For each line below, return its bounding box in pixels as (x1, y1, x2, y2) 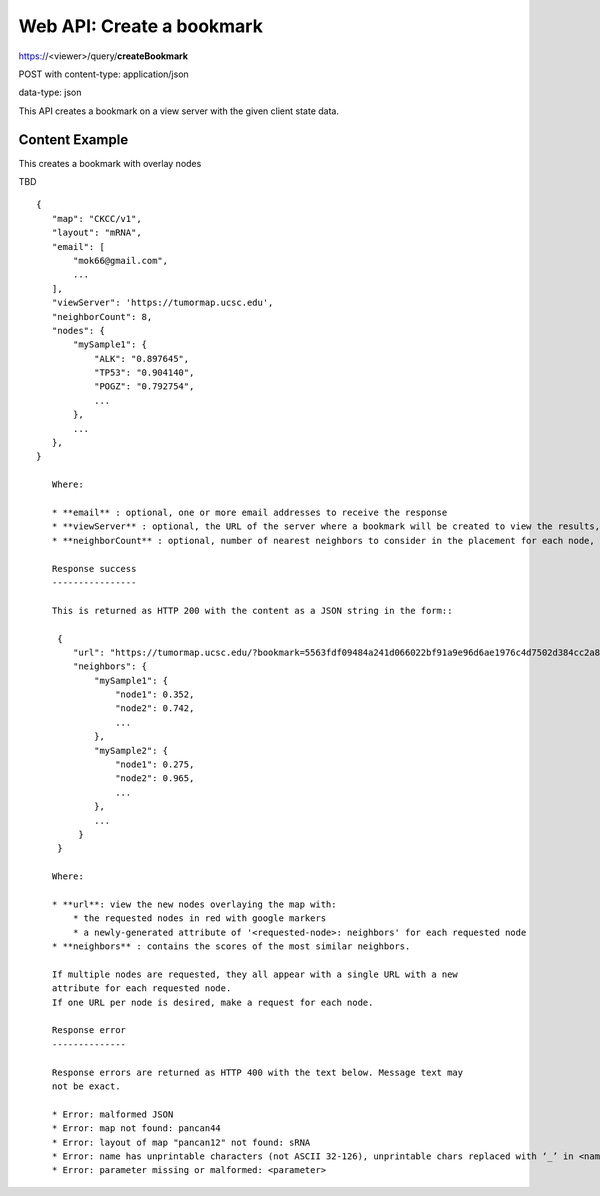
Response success (51, 563, 137, 574)
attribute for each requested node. (51, 983, 232, 994)
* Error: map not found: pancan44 (51, 1123, 222, 1134)
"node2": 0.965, (115, 773, 195, 784)
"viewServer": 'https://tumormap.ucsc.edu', (51, 297, 274, 309)
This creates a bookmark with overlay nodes (18, 157, 202, 169)
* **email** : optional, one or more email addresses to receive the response (51, 507, 448, 518)
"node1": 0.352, (115, 689, 195, 700)
